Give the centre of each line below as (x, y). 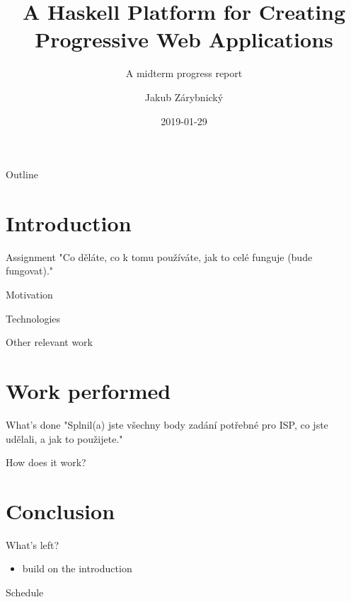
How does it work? (46, 462)
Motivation (29, 294)
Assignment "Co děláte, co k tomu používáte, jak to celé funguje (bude (159, 256)
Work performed (88, 390)
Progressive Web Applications (184, 39)
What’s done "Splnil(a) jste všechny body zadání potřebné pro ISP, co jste (167, 424)
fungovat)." (30, 271)
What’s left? (33, 544)
